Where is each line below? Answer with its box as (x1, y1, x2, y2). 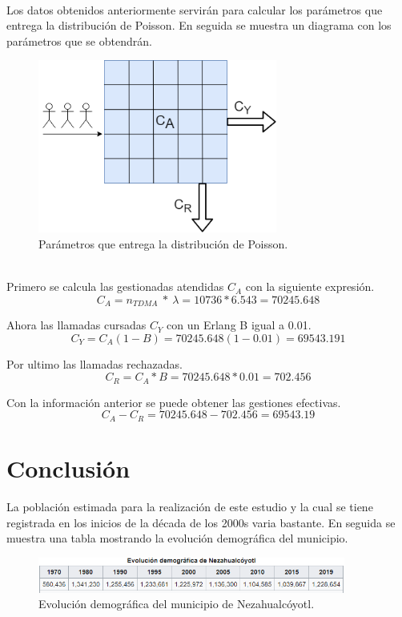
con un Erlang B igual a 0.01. (167, 317, 312, 333)
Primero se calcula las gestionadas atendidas (6, 278, 224, 295)
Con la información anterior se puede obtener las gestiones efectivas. (6, 393, 341, 410)
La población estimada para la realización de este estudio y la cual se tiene (6, 498, 373, 514)
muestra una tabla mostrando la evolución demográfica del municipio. (6, 530, 348, 546)
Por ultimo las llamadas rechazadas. (6, 355, 183, 372)
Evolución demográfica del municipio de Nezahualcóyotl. (38, 595, 315, 612)
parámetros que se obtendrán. (6, 32, 152, 49)
